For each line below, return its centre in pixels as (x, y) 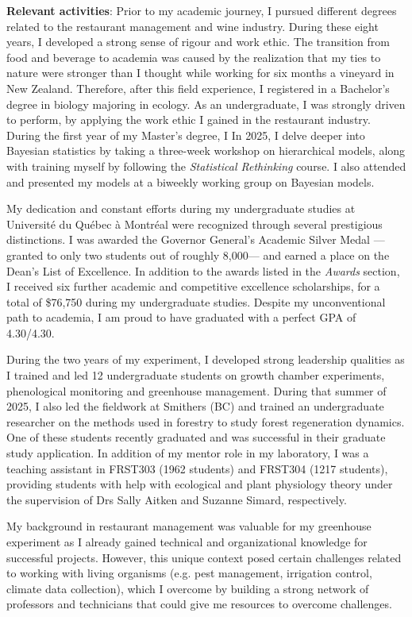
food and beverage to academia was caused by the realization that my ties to (194, 57)
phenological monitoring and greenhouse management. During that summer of (196, 390)
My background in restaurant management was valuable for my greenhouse (189, 526)
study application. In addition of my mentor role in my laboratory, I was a (188, 453)
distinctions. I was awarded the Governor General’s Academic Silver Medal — (196, 239)
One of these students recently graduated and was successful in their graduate (196, 437)
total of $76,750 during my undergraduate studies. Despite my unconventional (196, 301)
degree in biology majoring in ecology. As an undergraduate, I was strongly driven (206, 104)
